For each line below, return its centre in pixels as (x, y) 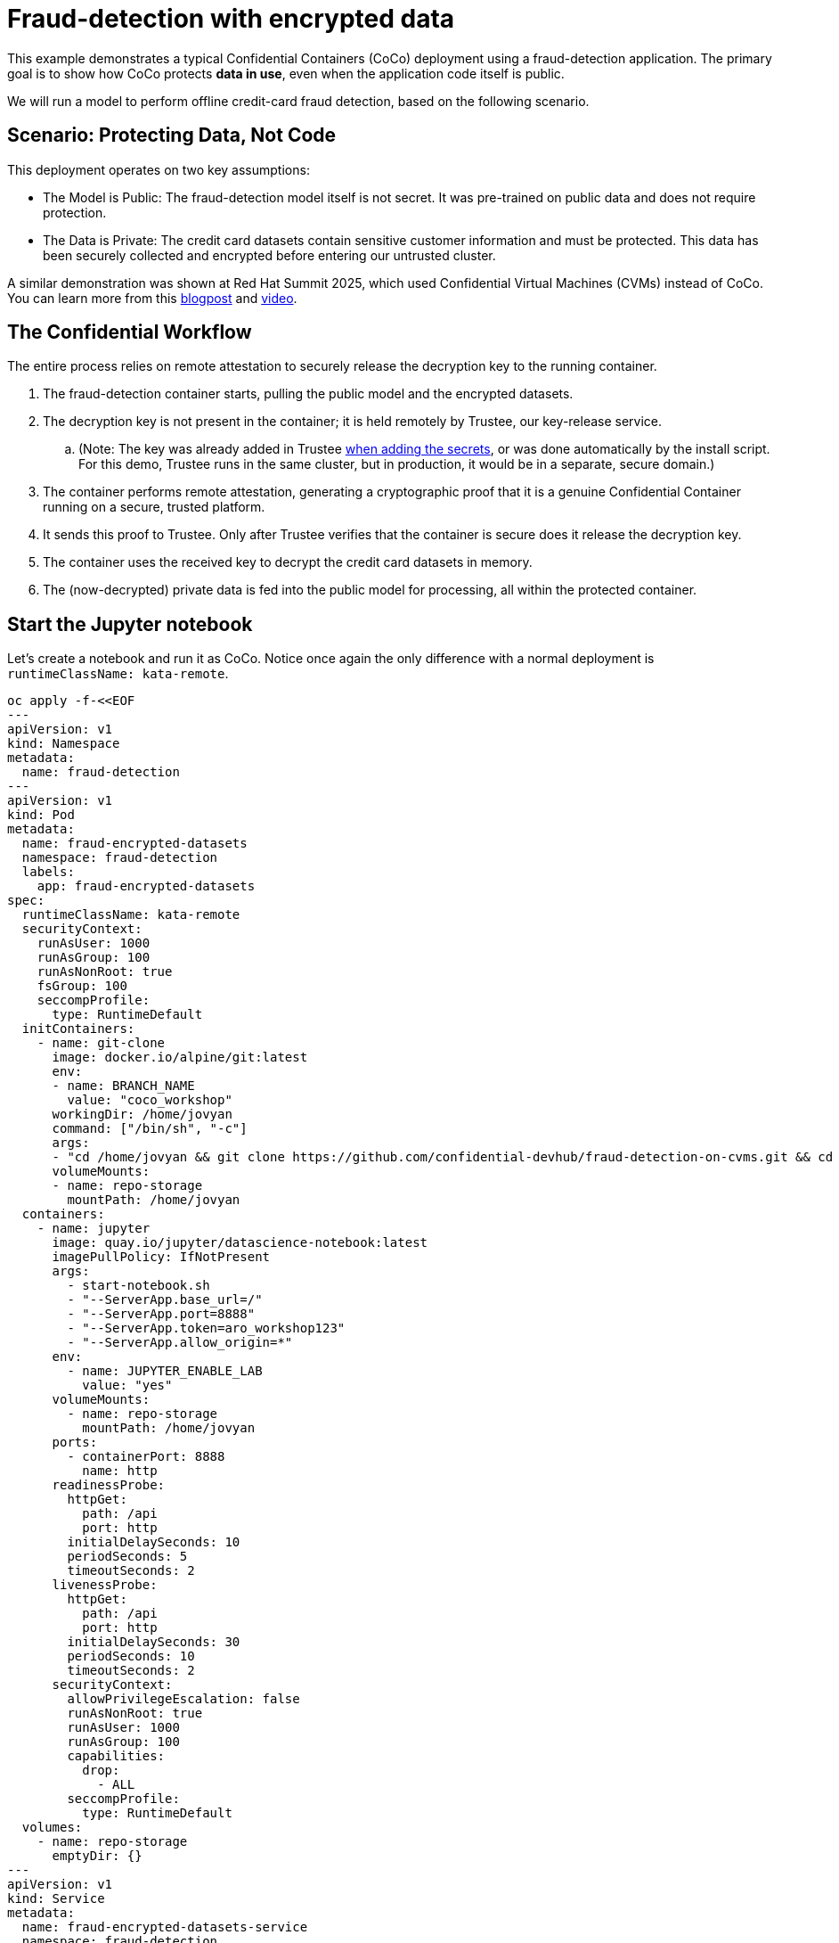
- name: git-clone (101, 1043)
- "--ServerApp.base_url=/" (165, 1300)
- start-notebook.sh (138, 1286)
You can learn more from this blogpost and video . (152, 298)
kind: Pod (41, 815)
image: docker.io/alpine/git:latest (180, 1058)
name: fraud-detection (101, 772)
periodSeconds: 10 (131, 1656)
